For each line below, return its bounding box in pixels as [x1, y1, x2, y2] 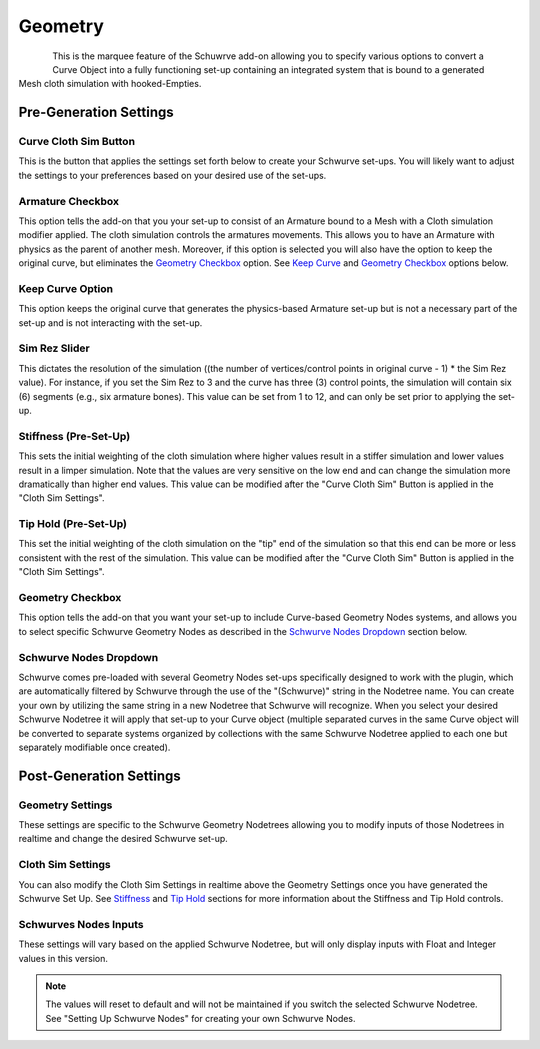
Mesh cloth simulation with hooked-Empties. [18, 78, 202, 90]
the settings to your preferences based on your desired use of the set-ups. [18, 169, 327, 181]
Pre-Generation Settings [18, 104, 174, 121]
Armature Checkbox [18, 194, 120, 208]
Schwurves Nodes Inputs [18, 917, 144, 931]
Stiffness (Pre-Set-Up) [18, 429, 131, 443]
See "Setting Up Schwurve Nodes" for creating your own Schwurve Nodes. [45, 1012, 356, 1024]
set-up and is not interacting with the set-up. [18, 316, 203, 329]
